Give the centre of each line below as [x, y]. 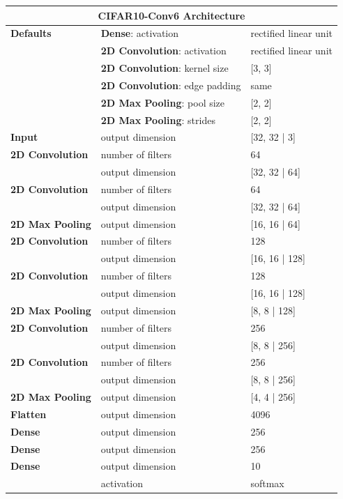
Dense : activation [140, 33]
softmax [267, 483]
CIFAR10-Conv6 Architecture [171, 15]
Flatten [29, 414]
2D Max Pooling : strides [158, 120]
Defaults [31, 33]
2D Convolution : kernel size [165, 68]
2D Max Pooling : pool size [163, 102]
